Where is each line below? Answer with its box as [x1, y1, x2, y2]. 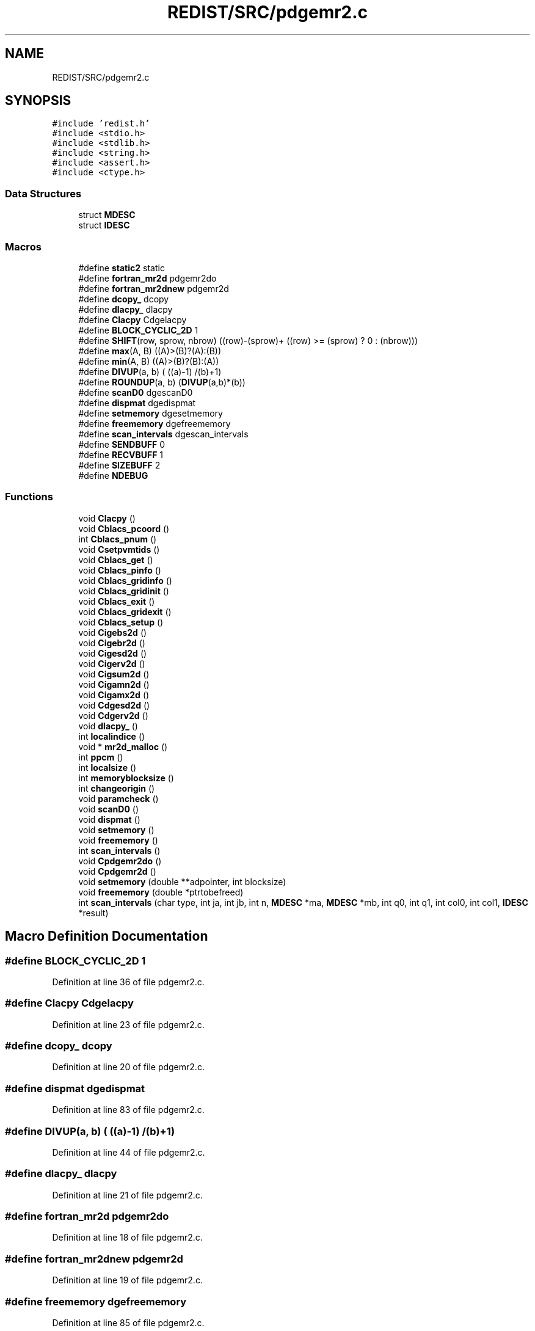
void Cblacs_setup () [78, 616, 164, 627]
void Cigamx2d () [78, 689, 150, 700]
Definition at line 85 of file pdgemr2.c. [52, 1317, 205, 1328]
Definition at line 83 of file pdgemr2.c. [52, 1104, 205, 1115]
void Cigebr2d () [78, 637, 145, 648]
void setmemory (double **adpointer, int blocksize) [78, 876, 286, 887]
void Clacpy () [78, 512, 136, 523]
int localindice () [78, 731, 145, 742]
